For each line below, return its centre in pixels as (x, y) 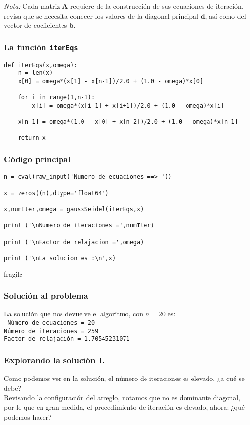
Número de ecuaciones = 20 (51, 323)
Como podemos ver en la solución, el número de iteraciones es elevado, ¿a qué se (124, 378)
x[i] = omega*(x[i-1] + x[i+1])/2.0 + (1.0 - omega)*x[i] (128, 105)
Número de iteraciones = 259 (51, 331)
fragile (13, 274)
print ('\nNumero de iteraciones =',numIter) (79, 226)
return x (32, 138)
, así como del (225, 15)
